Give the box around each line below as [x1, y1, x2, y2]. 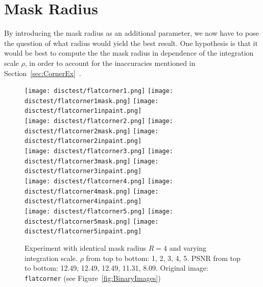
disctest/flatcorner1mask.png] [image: [25, 97, 159, 105]
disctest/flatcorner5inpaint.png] [25, 228, 142, 235]
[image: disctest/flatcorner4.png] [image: [25, 178, 174, 185]
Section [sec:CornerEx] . [4, 67, 81, 78]
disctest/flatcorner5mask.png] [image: [25, 218, 159, 225]
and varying [169, 242, 207, 253]
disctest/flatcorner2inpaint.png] [25, 137, 142, 145]
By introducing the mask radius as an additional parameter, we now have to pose [4, 28, 259, 38]
